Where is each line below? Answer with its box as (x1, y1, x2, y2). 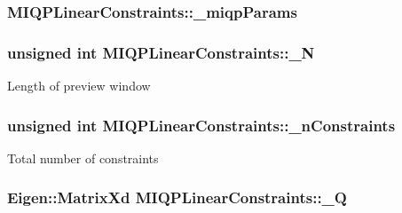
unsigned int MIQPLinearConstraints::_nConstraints (7, 114, 396, 136)
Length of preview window (7, 76, 151, 95)
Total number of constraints (7, 148, 159, 167)
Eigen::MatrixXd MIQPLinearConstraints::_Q (7, 186, 347, 209)
